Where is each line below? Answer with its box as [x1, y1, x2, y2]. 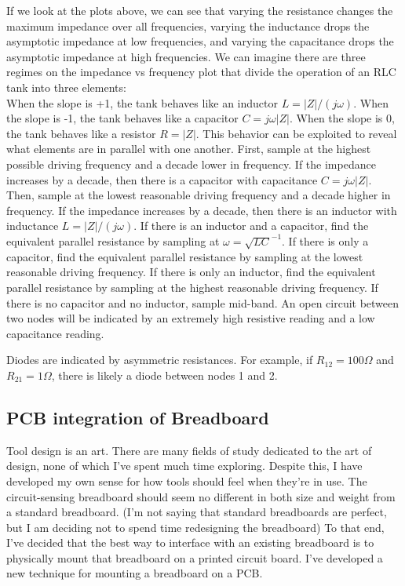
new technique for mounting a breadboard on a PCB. [6, 565, 263, 581]
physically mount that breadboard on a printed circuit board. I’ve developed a [6, 549, 383, 566]
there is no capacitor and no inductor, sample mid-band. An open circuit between [6, 294, 400, 311]
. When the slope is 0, [289, 110, 395, 126]
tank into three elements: [6, 78, 126, 95]
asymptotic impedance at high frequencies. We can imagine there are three [6, 48, 366, 64]
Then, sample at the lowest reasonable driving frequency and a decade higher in [6, 187, 391, 203]
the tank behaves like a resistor [6, 125, 156, 141]
